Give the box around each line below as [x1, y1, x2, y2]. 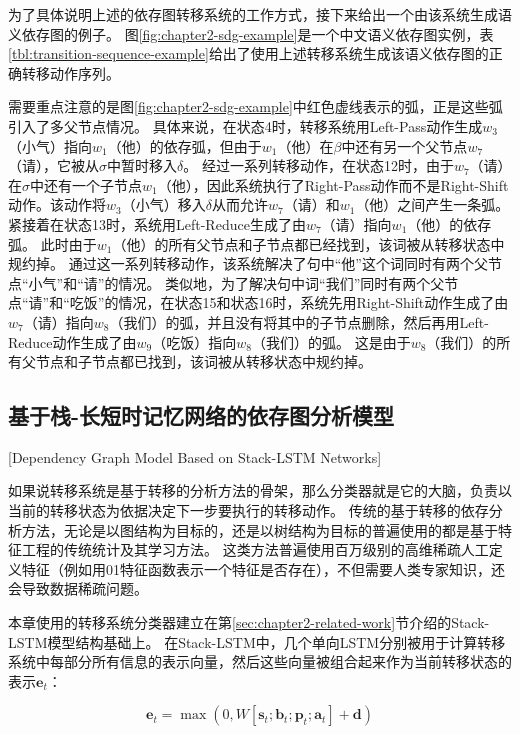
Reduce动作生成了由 [8, 331, 137, 352]
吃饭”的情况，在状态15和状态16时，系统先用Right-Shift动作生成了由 [69, 292, 509, 313]
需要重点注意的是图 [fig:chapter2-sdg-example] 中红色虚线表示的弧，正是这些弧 [8, 96, 503, 117]
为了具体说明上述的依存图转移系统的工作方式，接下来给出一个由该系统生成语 [8, 4, 512, 24]
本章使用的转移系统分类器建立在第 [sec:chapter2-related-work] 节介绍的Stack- [8, 612, 490, 633]
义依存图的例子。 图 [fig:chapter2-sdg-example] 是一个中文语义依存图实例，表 [8, 23, 494, 44]
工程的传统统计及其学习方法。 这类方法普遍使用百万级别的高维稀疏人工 [21, 539, 489, 560]
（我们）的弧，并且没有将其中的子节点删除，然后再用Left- [109, 311, 489, 332]
